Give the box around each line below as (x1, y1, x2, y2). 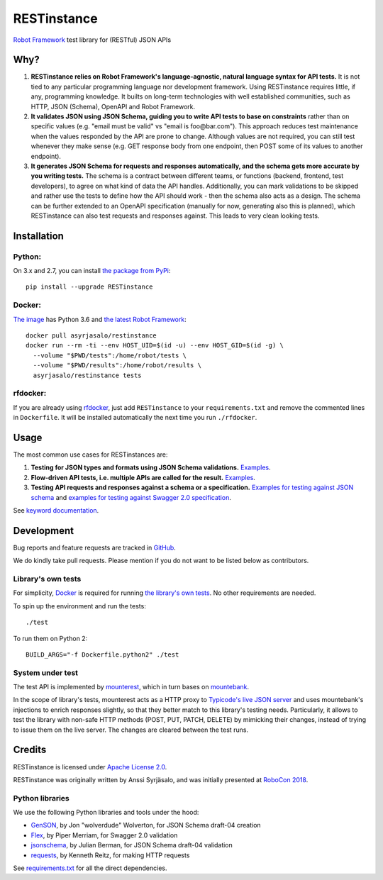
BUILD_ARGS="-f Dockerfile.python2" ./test (26, 650, 179, 659)
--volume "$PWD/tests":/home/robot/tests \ (33, 351, 187, 360)
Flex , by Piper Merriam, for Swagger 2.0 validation (30, 830, 178, 840)
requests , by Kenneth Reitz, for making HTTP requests (30, 851, 190, 859)
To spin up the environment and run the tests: (13, 601, 147, 610)
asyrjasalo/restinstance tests (33, 371, 142, 379)
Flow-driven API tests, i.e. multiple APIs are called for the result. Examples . (30, 473, 255, 481)
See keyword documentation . (13, 506, 99, 514)
